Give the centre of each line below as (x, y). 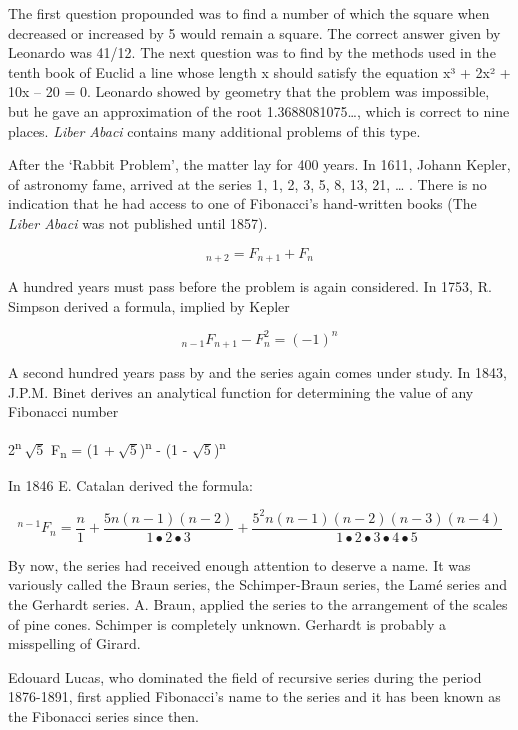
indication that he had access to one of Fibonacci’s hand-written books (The (242, 203)
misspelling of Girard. (74, 643)
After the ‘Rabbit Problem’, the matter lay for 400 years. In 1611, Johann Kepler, (259, 164)
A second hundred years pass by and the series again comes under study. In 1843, (257, 372)
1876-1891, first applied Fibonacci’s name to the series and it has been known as (254, 696)
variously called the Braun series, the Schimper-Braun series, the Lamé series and (258, 584)
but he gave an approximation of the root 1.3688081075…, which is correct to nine (259, 110)
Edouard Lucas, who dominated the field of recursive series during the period (245, 676)
